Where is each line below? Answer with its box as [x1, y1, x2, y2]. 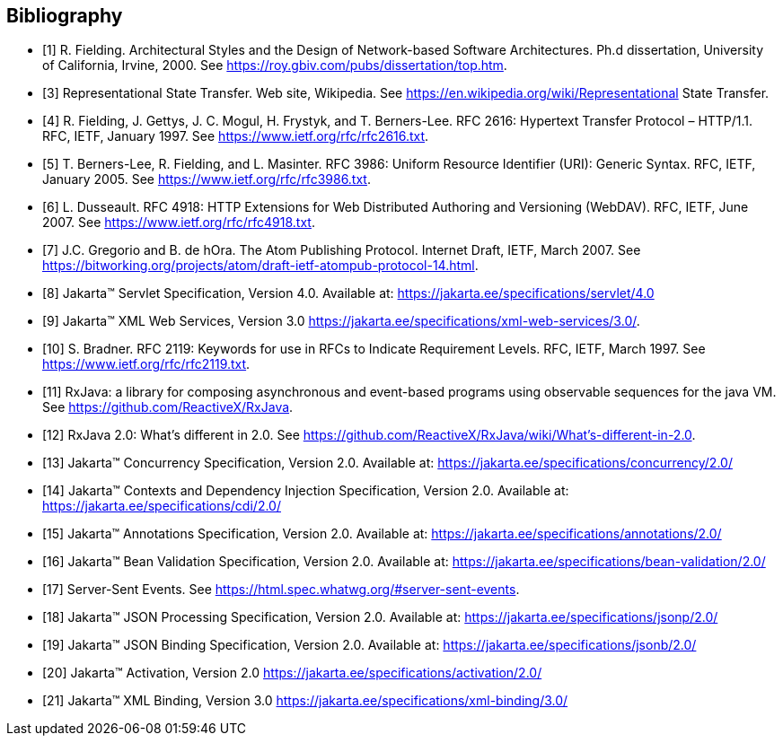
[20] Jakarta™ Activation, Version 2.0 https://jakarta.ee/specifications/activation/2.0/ [42, 665, 542, 681]
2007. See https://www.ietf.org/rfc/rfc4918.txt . [42, 214, 315, 231]
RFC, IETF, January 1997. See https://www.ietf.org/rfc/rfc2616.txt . [42, 128, 429, 144]
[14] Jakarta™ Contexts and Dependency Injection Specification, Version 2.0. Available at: [42, 483, 569, 499]
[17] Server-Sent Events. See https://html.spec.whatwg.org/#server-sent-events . [42, 581, 520, 598]
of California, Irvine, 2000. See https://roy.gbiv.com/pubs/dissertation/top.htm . [42, 57, 507, 74]
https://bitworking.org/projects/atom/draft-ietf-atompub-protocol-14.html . [42, 258, 479, 274]
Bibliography [6, 4, 123, 27]
